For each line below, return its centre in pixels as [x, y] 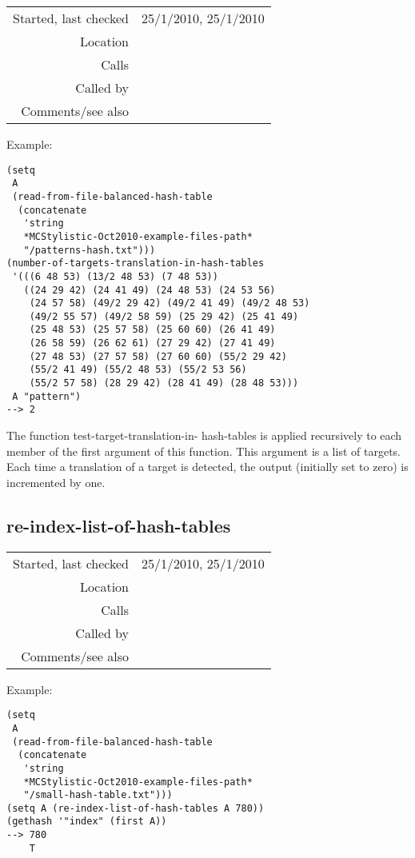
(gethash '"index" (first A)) [87, 822]
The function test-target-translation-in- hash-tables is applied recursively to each [204, 435]
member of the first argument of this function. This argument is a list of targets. [204, 451]
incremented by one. [56, 482]
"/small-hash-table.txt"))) [98, 795]
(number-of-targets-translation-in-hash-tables [136, 263]
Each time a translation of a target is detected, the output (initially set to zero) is [207, 467]
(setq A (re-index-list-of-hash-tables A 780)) [136, 808]
